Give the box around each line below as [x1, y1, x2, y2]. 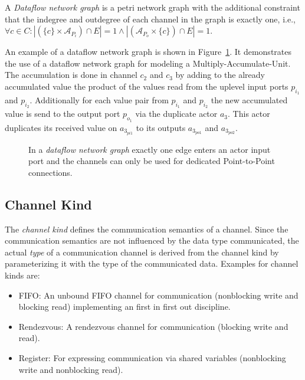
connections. [28, 166, 73, 178]
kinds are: [5, 269, 40, 281]
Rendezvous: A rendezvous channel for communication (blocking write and [18, 320, 288, 332]
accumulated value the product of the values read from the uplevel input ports [5, 80, 288, 92]
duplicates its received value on [5, 121, 117, 133]
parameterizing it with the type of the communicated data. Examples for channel [5, 257, 299, 270]
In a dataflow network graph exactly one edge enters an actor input [28, 143, 271, 155]
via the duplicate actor [135, 107, 218, 120]
